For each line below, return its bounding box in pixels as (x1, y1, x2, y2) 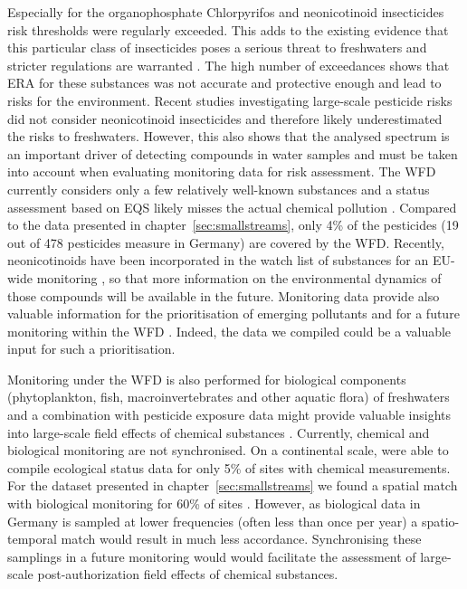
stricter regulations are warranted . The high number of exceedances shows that (7, 55, 450, 74)
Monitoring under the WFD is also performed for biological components (7, 369, 406, 388)
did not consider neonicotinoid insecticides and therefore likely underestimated (7, 109, 443, 128)
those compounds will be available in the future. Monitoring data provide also (7, 286, 440, 305)
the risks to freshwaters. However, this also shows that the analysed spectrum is (7, 127, 450, 146)
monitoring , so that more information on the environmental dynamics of (36, 268, 442, 287)
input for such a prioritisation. (7, 339, 176, 358)
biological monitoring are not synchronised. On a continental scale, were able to (7, 441, 449, 460)
